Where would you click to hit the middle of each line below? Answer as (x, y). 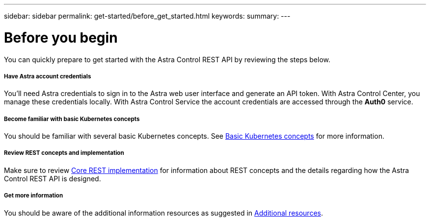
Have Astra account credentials (48, 76)
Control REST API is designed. (53, 178)
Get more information (34, 196)
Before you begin (61, 37)
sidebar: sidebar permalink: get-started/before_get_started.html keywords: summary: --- (147, 16)
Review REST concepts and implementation (64, 153)
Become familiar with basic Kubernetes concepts (72, 119)
